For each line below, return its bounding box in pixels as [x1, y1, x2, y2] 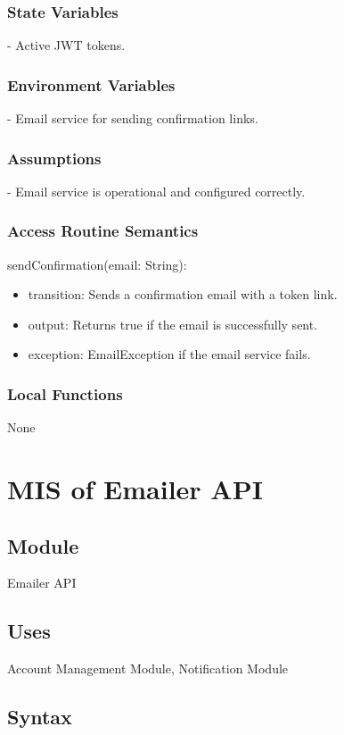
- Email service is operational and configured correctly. [7, 181, 306, 200]
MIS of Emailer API [7, 471, 263, 507]
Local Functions [7, 382, 123, 405]
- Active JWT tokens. [7, 36, 126, 54]
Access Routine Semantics [7, 220, 199, 242]
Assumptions [7, 146, 102, 169]
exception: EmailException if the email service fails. [28, 345, 311, 363]
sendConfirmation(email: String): [7, 255, 187, 273]
